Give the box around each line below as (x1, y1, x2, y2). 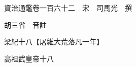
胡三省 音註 (4, 19, 47, 30)
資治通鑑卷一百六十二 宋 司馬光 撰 (4, 3, 132, 13)
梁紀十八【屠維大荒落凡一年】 (4, 36, 104, 47)
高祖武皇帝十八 (4, 53, 54, 63)
